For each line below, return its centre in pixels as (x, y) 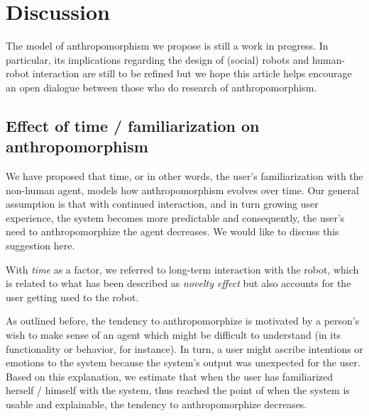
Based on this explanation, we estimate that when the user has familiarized (170, 376)
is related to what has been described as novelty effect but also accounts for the (178, 283)
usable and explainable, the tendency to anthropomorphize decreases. (156, 404)
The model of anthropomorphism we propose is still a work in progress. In (167, 46)
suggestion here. (40, 246)
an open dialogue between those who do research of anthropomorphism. (161, 87)
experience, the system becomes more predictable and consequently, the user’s (175, 217)
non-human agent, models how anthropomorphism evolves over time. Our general (182, 190)
